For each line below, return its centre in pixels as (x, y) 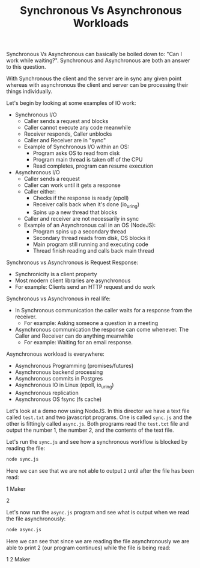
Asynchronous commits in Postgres (59, 378)
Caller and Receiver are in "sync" (65, 140)
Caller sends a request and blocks (66, 121)
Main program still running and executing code (90, 244)
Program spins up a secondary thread (80, 231)
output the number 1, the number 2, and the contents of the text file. (90, 430)
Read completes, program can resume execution (93, 166)
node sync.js (23, 459)
